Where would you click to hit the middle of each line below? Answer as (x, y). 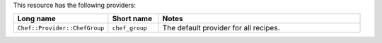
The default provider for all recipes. (221, 28)
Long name (36, 19)
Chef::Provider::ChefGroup (61, 28)
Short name (132, 19)
